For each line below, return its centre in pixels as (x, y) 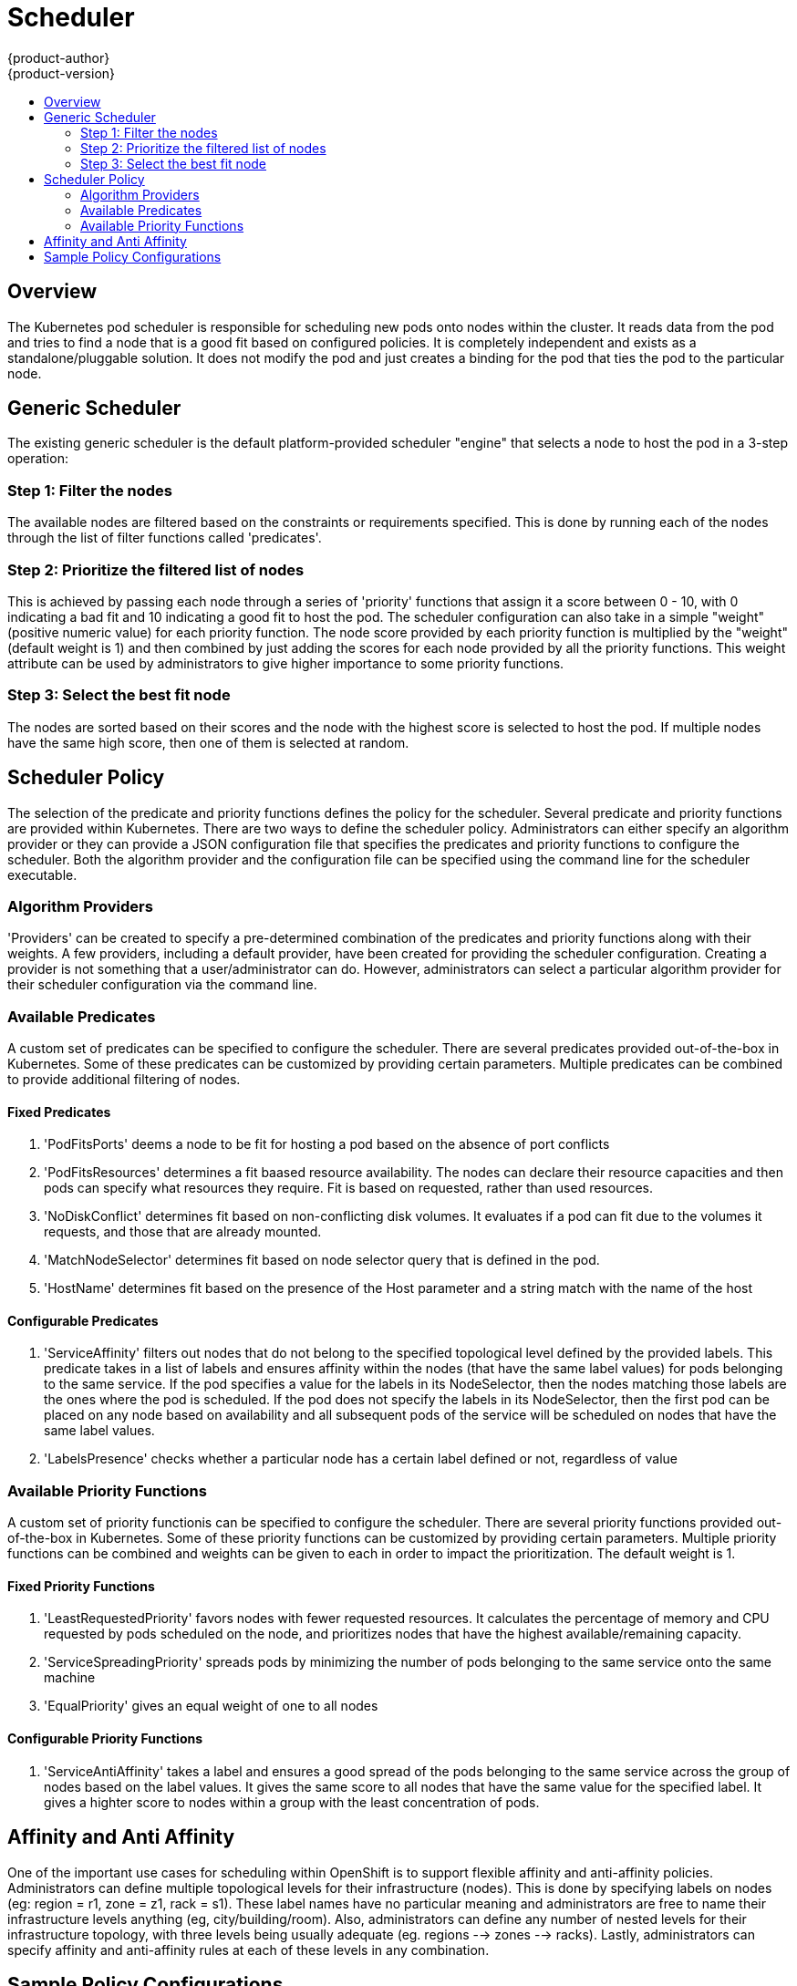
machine (70, 1678)
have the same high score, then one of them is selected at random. (208, 742)
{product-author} (59, 57)
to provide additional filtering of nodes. (124, 1080)
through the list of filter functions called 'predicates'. (165, 538)
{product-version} (62, 73)
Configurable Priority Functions (105, 1739)
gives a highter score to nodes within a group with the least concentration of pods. (292, 1802)
